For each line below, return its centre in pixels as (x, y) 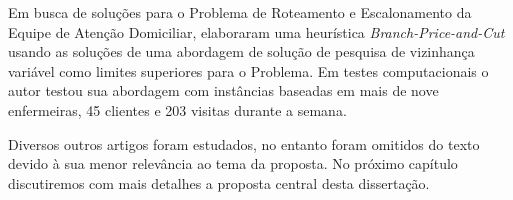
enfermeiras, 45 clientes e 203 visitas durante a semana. (177, 109)
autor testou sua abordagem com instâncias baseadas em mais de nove (223, 90)
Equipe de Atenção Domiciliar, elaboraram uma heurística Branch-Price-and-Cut (256, 31)
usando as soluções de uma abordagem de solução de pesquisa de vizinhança (241, 51)
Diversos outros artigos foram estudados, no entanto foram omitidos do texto (244, 143)
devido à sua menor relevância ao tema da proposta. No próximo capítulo (233, 163)
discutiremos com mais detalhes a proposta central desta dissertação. (219, 182)
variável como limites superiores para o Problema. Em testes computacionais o (248, 70)
